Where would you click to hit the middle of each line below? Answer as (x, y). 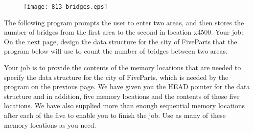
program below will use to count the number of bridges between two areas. (116, 51)
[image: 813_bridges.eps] (66, 7)
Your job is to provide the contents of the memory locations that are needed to (123, 67)
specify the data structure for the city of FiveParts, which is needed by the (116, 77)
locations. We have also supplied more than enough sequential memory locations (125, 105)
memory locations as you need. (50, 124)
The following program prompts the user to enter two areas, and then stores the (124, 22)
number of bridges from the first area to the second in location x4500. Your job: (124, 32)
